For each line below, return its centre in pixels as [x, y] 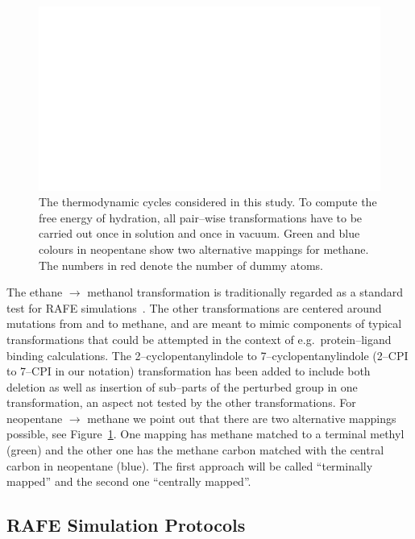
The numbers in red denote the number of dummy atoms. [181, 265]
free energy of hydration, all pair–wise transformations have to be [201, 217]
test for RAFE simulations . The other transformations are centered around [194, 307]
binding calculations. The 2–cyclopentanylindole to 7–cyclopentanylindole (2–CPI [207, 355]
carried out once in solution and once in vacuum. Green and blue [199, 233]
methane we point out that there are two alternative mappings [242, 418]
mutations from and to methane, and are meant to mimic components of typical [204, 323]
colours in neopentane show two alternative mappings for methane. [204, 249]
